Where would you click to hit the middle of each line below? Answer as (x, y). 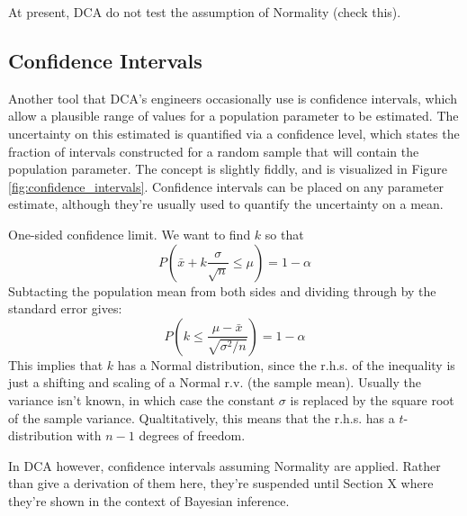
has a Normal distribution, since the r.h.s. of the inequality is (286, 364)
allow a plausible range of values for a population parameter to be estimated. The (233, 116)
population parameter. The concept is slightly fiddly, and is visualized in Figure (228, 169)
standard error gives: (65, 308)
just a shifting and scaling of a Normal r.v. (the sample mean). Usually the (215, 382)
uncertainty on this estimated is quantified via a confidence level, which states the (234, 133)
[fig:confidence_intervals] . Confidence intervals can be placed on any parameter (226, 186)
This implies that (56, 364)
